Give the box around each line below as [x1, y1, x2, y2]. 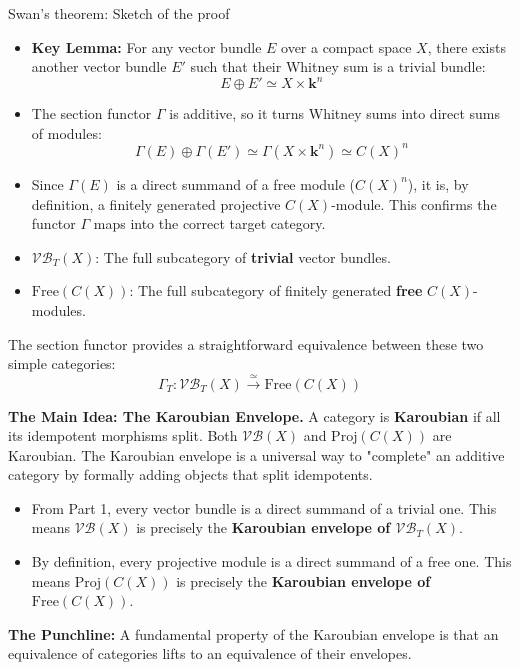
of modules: [31, 122, 102, 143]
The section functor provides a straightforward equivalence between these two [8, 333, 484, 354]
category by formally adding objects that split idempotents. [8, 464, 373, 485]
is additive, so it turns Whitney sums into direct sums [169, 103, 501, 124]
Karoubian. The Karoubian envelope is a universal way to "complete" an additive [8, 444, 505, 465]
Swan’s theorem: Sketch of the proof [8, 3, 230, 23]
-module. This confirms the [331, 193, 497, 214]
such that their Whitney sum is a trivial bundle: [190, 56, 486, 77]
